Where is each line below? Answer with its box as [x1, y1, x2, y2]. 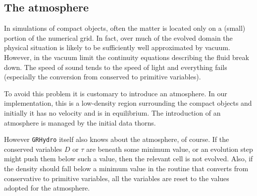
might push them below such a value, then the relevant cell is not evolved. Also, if [4, 153, 253, 164]
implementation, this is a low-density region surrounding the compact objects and [4, 98, 252, 108]
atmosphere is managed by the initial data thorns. [4, 117, 156, 128]
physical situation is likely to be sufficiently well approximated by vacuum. [4, 42, 230, 53]
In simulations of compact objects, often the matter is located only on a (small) [4, 23, 246, 33]
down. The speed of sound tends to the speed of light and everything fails [4, 62, 227, 72]
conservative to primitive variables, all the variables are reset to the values [4, 173, 229, 183]
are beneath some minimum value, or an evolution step [86, 143, 253, 154]
